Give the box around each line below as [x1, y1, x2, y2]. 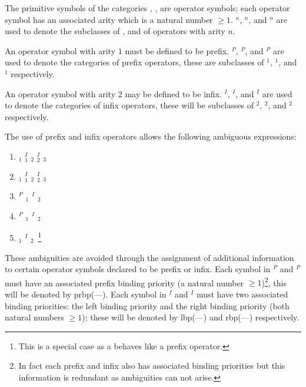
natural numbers [5, 311, 64, 323]
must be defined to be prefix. [125, 44, 229, 57]
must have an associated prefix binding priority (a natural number [5, 276, 244, 289]
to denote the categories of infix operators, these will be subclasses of [5, 99, 254, 111]
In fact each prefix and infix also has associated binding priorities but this [18, 359, 285, 372]
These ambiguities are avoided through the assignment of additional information [5, 251, 294, 263]
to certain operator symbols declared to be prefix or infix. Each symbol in [5, 263, 271, 275]
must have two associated [196, 288, 288, 300]
